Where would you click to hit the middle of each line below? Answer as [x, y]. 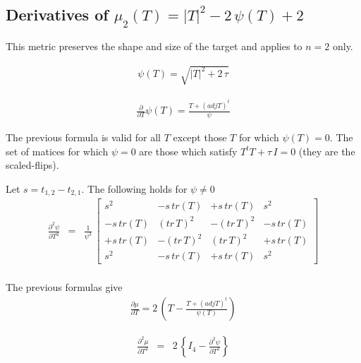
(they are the [327, 151]
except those [200, 137]
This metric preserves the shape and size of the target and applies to [154, 46]
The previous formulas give [64, 287]
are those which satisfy [188, 151]
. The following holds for [134, 188]
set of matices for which [57, 151]
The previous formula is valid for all [84, 137]
